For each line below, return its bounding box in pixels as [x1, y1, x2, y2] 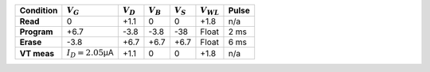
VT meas [19, 47, 55, 59]
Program [19, 26, 53, 37]
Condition [19, 5, 58, 16]
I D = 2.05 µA [66, 47, 115, 59]
